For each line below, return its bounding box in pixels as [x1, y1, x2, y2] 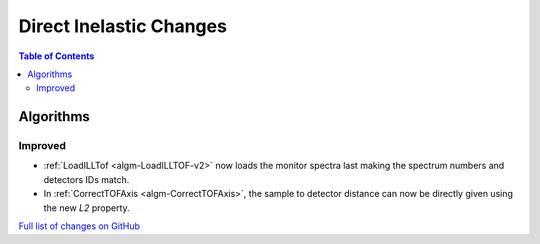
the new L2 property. [43, 201, 130, 214]
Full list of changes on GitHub [18, 220, 140, 232]
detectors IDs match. [43, 173, 130, 185]
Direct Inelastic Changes [18, 15, 227, 37]
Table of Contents [18, 50, 95, 62]
